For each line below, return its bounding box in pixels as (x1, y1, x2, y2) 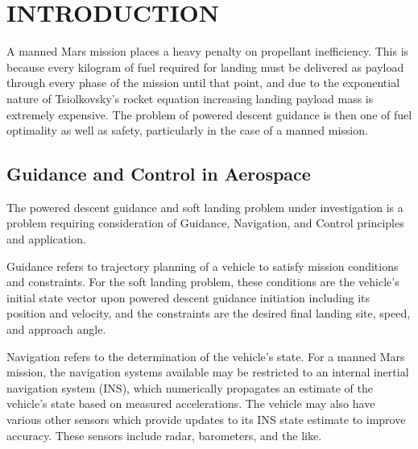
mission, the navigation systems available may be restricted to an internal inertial (6, 364, 409, 380)
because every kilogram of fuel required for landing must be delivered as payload (6, 58, 404, 75)
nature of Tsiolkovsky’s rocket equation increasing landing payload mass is (6, 89, 374, 106)
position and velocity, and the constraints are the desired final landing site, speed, (6, 305, 411, 322)
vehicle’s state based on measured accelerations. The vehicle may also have (6, 395, 375, 412)
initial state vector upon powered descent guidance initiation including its (6, 289, 370, 306)
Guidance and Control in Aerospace (6, 161, 311, 186)
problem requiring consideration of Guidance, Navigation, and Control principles (6, 214, 404, 231)
